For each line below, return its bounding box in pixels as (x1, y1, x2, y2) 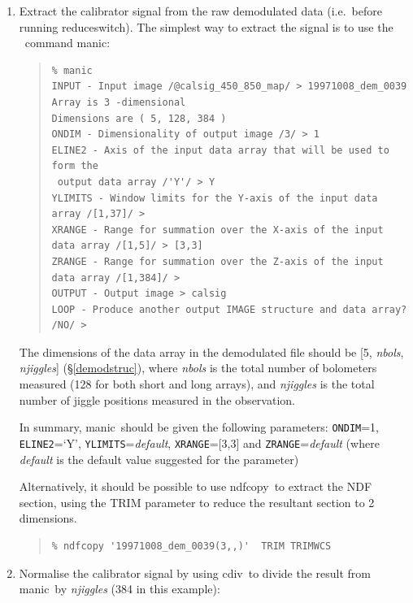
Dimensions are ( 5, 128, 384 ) (51, 112, 227, 124)
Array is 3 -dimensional (51, 96, 186, 108)
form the (51, 160, 98, 172)
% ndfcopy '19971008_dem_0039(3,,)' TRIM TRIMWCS (51, 540, 332, 552)
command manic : (24, 34, 111, 51)
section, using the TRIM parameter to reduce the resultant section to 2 (19, 493, 375, 510)
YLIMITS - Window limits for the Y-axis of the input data (51, 192, 378, 204)
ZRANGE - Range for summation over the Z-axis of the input (51, 255, 384, 267)
